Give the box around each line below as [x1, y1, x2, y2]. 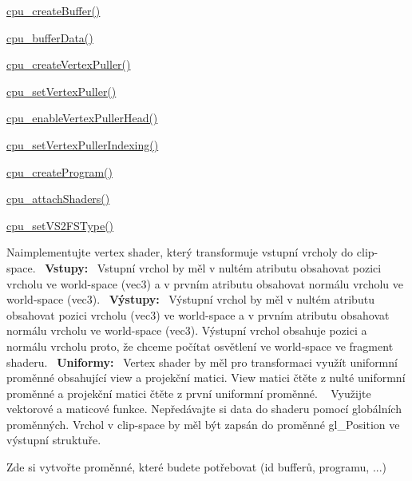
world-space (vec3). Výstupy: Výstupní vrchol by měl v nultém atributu [6, 291, 374, 308]
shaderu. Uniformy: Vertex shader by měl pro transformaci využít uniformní [6, 353, 398, 370]
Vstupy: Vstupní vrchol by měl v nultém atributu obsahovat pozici [45, 259, 382, 276]
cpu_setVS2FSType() [6, 217, 114, 233]
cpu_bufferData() [6, 29, 93, 46]
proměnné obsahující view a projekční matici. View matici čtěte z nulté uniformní [6, 369, 406, 386]
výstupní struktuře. [6, 431, 101, 448]
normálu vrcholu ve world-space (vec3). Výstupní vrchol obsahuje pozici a [6, 322, 367, 339]
